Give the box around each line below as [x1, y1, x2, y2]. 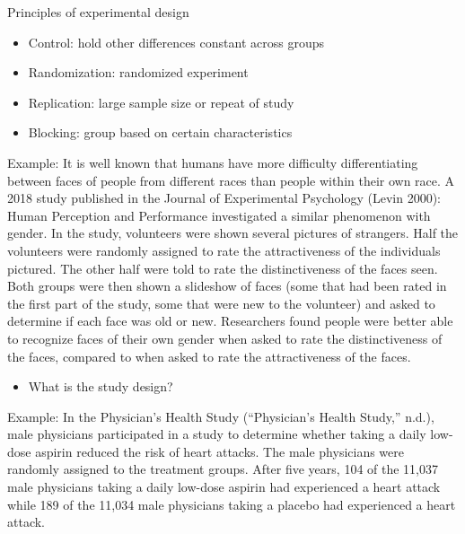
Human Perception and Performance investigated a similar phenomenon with [7, 206, 431, 224]
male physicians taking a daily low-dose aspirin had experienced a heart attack [7, 477, 441, 496]
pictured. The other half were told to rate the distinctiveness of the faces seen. [7, 258, 438, 277]
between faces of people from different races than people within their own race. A [7, 171, 455, 189]
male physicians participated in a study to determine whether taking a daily [7, 425, 426, 443]
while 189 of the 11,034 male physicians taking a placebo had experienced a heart [7, 495, 456, 513]
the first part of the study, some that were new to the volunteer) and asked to [7, 293, 435, 312]
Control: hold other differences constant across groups [28, 32, 324, 51]
